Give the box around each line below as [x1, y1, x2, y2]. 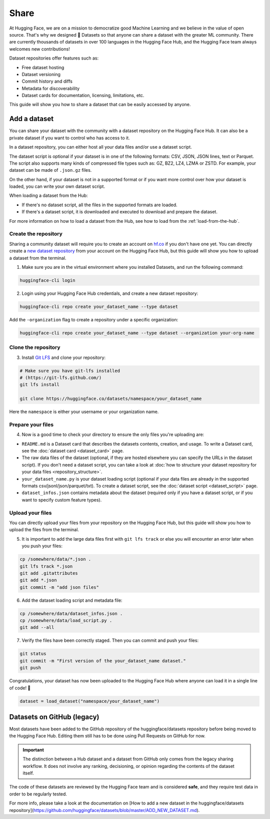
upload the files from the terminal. [9, 527, 79, 533]
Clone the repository [9, 344, 60, 351]
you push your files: [21, 543, 62, 549]
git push [19, 665, 41, 671]
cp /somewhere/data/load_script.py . [19, 618, 112, 623]
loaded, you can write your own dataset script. [9, 183, 105, 190]
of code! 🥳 [9, 685, 31, 691]
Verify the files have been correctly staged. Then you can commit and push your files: [21, 637, 199, 643]
